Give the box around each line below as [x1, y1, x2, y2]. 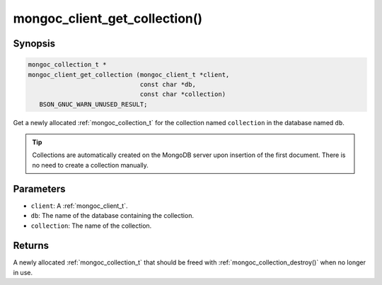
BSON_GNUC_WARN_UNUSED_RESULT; [39, 100, 148, 108]
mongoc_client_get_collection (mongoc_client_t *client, [28, 71, 230, 78]
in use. [13, 268, 33, 277]
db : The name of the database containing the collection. [30, 211, 195, 220]
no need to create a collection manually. [32, 161, 149, 169]
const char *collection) [139, 91, 226, 98]
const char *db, [139, 80, 196, 88]
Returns [13, 240, 50, 252]
